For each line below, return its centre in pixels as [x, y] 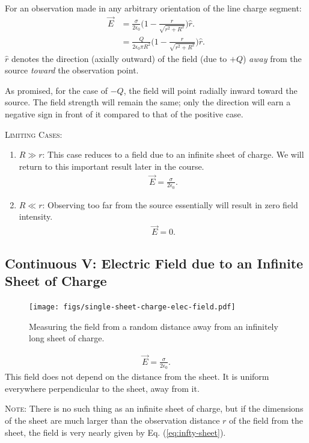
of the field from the [266, 420]
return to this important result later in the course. [112, 166]
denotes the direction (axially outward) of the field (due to [119, 58]
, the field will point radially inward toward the [210, 90]
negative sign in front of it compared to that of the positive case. [124, 113]
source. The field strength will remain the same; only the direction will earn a [148, 102]
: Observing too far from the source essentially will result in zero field [170, 204]
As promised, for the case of [57, 90]
